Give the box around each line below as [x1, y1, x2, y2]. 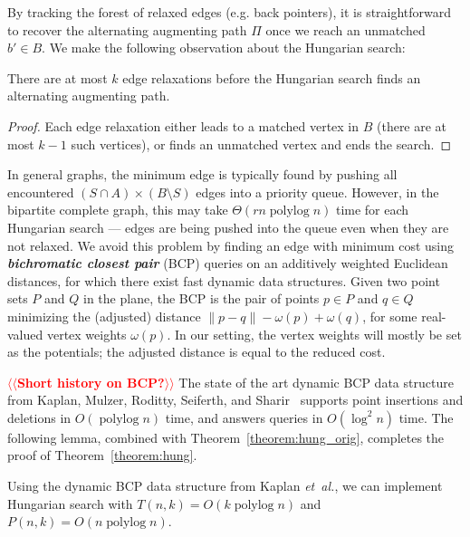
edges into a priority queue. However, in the [196, 182, 439, 201]
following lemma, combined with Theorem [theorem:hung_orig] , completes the [7, 427, 445, 446]
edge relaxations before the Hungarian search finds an [122, 68, 421, 87]
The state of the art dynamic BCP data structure [178, 372, 454, 391]
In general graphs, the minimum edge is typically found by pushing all [7, 165, 398, 184]
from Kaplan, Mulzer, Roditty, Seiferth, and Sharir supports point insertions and [7, 390, 464, 409]
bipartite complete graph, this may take [7, 200, 228, 219]
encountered [7, 182, 74, 201]
